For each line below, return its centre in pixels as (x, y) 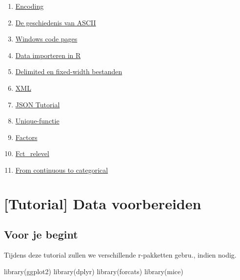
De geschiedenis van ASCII (56, 22)
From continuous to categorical (62, 170)
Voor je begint (41, 234)
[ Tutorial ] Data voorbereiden (103, 203)
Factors (26, 137)
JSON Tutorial (38, 104)
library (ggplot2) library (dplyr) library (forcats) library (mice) (94, 271)
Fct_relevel (32, 153)
